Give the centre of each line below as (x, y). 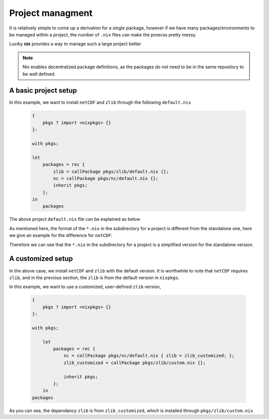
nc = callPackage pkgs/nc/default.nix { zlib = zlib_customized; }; (149, 356)
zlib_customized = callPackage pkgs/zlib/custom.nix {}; (134, 363)
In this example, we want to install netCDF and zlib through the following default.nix (100, 103)
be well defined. (39, 74)
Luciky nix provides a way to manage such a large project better (75, 44)
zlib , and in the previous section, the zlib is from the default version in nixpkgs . (94, 278)
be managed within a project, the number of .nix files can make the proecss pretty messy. (103, 34)
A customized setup (41, 259)
